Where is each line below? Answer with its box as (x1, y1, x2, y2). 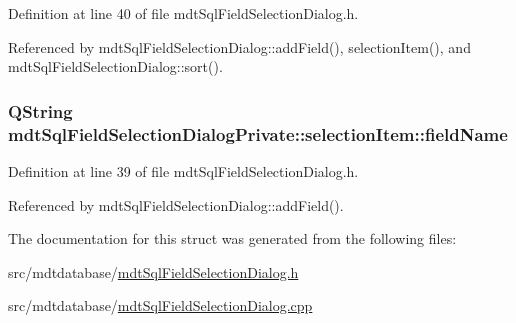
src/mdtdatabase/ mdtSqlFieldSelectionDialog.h (8, 261, 299, 282)
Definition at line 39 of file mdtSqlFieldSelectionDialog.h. (8, 160, 359, 181)
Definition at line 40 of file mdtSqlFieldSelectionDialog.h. (8, 3, 359, 23)
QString (8, 98, 73, 123)
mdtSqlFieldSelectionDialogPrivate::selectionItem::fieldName (8, 121, 508, 146)
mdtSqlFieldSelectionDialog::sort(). (8, 56, 223, 77)
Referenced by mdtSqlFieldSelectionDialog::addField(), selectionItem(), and (8, 36, 471, 57)
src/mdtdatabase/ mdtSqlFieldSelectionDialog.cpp (8, 295, 313, 316)
